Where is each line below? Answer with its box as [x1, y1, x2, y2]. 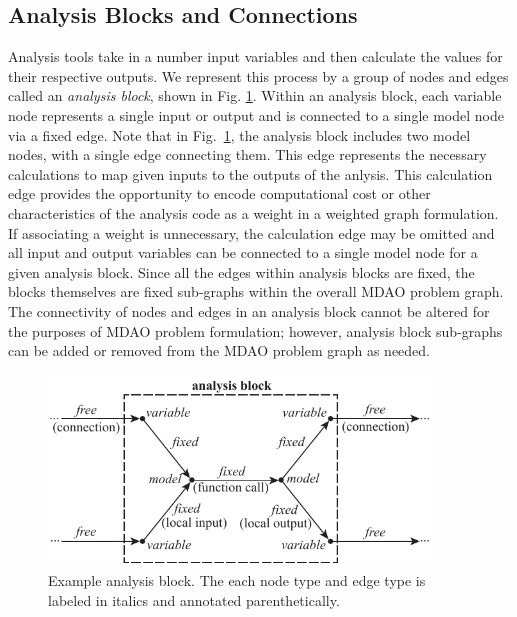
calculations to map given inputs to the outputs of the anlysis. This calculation [8, 163, 493, 184]
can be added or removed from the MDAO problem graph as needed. [8, 340, 431, 361]
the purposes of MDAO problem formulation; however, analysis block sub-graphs [8, 320, 503, 341]
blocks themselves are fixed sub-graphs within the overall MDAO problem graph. [8, 281, 504, 302]
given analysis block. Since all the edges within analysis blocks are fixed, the [8, 261, 475, 282]
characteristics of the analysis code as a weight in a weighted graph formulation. [8, 202, 499, 223]
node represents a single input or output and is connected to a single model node [8, 104, 504, 125]
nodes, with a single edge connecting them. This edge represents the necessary [8, 144, 487, 165]
